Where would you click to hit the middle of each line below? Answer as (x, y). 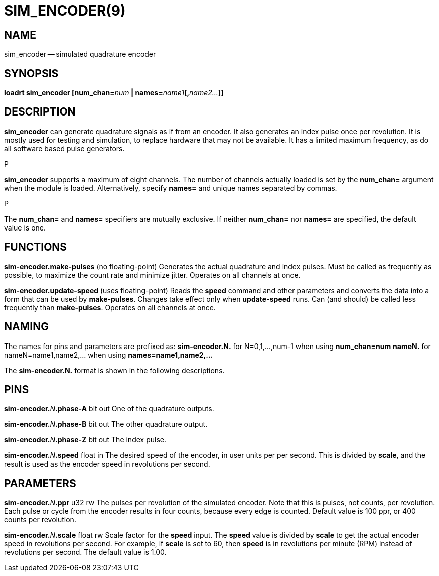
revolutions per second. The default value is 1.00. (85, 552)
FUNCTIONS (36, 247)
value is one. (25, 227)
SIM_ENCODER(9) (65, 11)
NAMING (26, 327)
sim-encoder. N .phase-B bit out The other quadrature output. (106, 424)
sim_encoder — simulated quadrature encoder (80, 54)
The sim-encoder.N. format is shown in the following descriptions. (114, 370)
